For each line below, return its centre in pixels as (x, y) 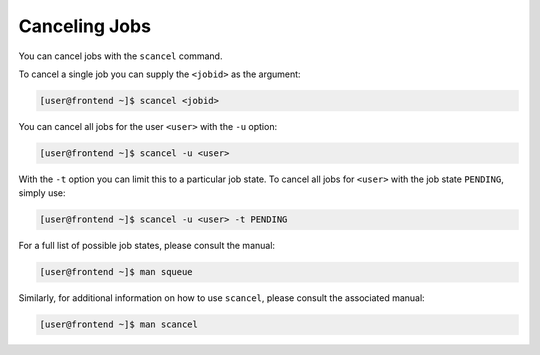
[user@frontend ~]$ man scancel (119, 324)
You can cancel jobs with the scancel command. (120, 56)
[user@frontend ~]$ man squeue (116, 272)
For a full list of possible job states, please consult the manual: (146, 246)
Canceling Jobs (85, 26)
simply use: (42, 193)
